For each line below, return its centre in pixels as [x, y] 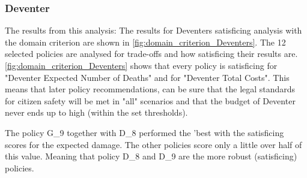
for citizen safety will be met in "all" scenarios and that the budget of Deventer [150, 100]
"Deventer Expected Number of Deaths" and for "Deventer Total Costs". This [147, 77]
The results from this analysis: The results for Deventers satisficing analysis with [153, 30]
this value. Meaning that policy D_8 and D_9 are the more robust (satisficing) [151, 156]
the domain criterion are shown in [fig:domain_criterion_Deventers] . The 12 [145, 42]
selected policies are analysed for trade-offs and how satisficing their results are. [151, 54]
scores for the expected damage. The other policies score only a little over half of [153, 144]
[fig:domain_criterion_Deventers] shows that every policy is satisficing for [141, 65]
